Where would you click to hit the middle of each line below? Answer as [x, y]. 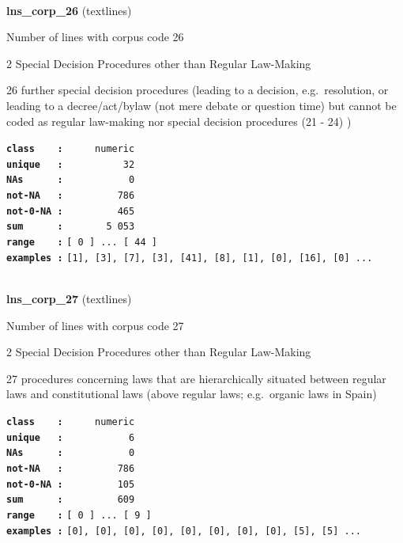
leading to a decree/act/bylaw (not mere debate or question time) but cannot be [201, 105]
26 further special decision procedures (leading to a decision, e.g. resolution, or [198, 90]
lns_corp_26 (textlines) [69, 10]
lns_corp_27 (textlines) [69, 298]
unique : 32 [71, 164]
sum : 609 [71, 500]
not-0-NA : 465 [71, 211]
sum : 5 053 [71, 227]
